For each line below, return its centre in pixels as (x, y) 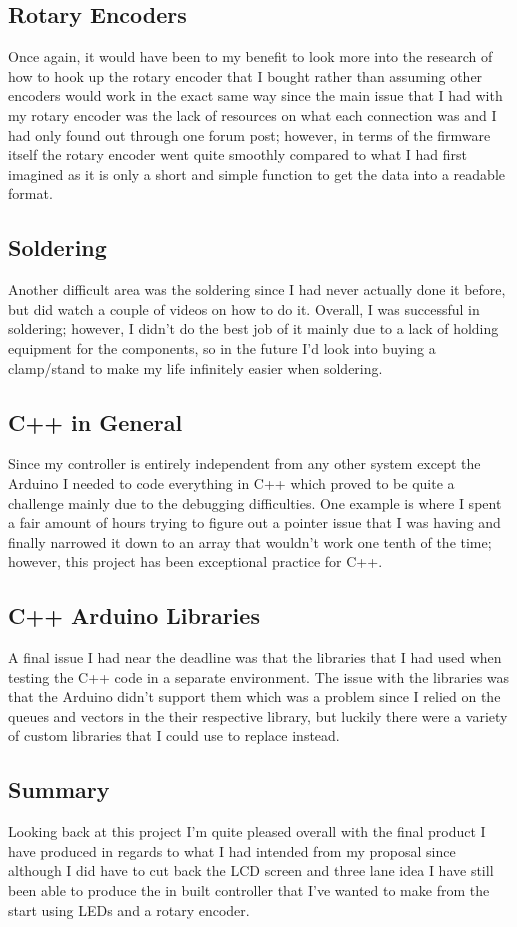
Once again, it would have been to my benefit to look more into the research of (250, 56)
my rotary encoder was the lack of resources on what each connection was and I (252, 114)
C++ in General (95, 421)
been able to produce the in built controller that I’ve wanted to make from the (249, 890)
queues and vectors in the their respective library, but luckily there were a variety (258, 715)
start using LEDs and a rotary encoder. (129, 909)
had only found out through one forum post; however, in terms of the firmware (249, 134)
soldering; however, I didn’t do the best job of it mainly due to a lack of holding (253, 328)
